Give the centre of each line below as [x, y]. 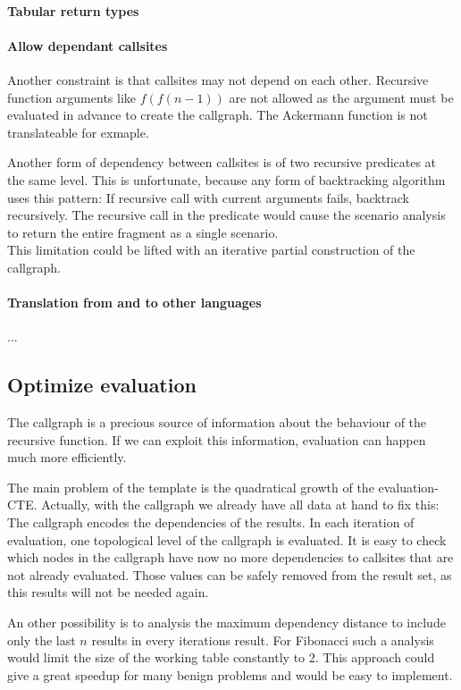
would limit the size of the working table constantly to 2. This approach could [221, 657]
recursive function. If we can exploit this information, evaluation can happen [217, 439]
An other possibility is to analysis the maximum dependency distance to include [226, 623]
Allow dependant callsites [88, 45]
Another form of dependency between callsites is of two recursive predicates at [222, 162]
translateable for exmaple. [78, 132]
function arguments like [72, 97]
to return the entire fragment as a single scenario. [143, 232]
